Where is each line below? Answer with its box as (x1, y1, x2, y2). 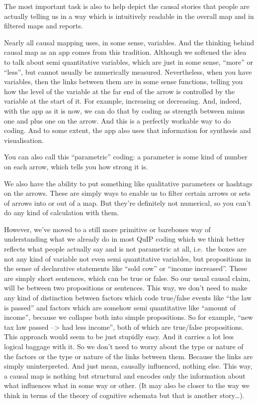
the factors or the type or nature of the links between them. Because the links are (4, 351, 253, 361)
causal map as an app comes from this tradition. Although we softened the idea (4, 47, 247, 57)
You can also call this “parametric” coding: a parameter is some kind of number (4, 151, 248, 162)
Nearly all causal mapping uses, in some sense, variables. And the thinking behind (4, 37, 255, 47)
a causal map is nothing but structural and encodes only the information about (4, 370, 246, 381)
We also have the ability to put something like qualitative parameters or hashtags (4, 178, 253, 188)
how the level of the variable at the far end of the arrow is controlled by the (4, 86, 235, 96)
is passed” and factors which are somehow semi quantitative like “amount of (4, 302, 236, 312)
